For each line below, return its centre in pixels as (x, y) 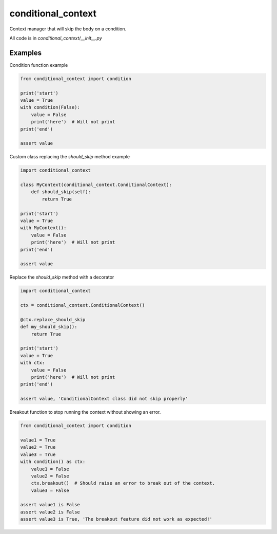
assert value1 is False (50, 505)
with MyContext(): (43, 228)
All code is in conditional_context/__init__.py (56, 38)
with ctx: (33, 363)
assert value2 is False (50, 512)
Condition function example (39, 65)
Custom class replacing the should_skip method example (70, 157)
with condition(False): (50, 107)
